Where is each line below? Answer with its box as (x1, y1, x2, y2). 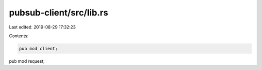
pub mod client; (19, 46, 58, 51)
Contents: (9, 33, 29, 39)
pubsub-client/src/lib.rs (9, 7, 109, 18)
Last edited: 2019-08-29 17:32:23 (9, 24, 76, 30)
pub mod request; (9, 58, 45, 64)
